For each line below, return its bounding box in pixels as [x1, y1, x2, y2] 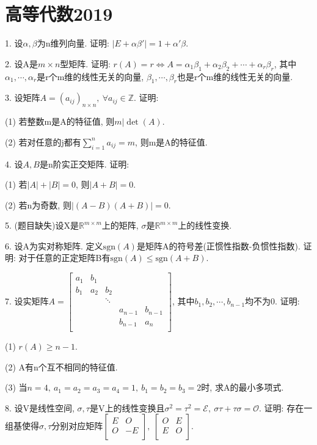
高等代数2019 [5, 1, 113, 26]
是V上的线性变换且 [89, 401, 165, 414]
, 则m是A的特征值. [135, 135, 208, 148]
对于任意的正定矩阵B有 [18, 251, 111, 264]
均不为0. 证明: [245, 295, 300, 307]
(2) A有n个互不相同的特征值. [5, 360, 118, 373]
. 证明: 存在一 [259, 401, 313, 414]
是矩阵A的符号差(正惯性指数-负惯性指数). [136, 239, 301, 252]
